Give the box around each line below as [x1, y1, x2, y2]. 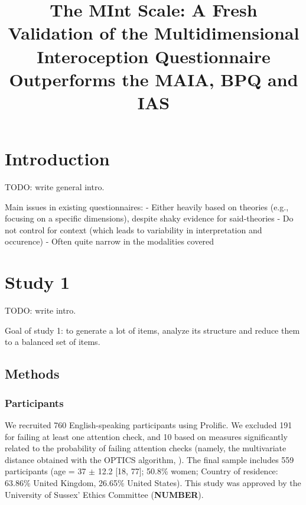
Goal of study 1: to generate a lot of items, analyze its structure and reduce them [5, 324, 300, 336]
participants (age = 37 [5, 465, 86, 477]
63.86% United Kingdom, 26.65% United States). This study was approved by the [5, 476, 301, 488]
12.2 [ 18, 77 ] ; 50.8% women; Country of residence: [97, 465, 278, 477]
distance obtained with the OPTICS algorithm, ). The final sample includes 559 [5, 453, 294, 465]
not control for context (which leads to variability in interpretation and [5, 223, 262, 236]
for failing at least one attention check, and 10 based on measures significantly [5, 430, 288, 442]
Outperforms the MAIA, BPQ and [9, 67, 298, 91]
